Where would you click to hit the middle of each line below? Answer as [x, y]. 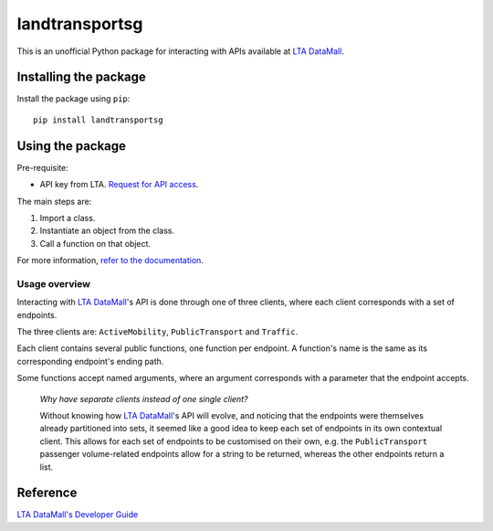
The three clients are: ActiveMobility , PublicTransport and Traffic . [157, 332]
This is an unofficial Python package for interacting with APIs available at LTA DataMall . [180, 51]
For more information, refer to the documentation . [110, 260]
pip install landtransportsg [98, 120]
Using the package [72, 146]
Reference [47, 493]
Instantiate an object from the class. [107, 231]
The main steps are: [54, 201]
